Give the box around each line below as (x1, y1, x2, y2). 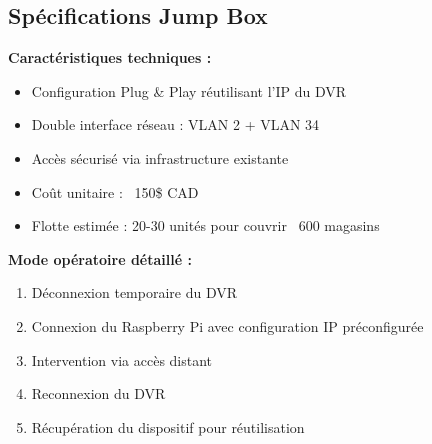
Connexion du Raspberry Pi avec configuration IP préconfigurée (31, 315, 424, 336)
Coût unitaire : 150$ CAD (31, 181, 199, 202)
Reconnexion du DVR (31, 383, 166, 404)
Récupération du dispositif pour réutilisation (31, 416, 305, 437)
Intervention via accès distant (31, 349, 213, 370)
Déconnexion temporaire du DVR (31, 282, 238, 303)
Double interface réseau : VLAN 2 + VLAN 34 (31, 114, 320, 135)
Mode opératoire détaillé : (8, 248, 192, 269)
